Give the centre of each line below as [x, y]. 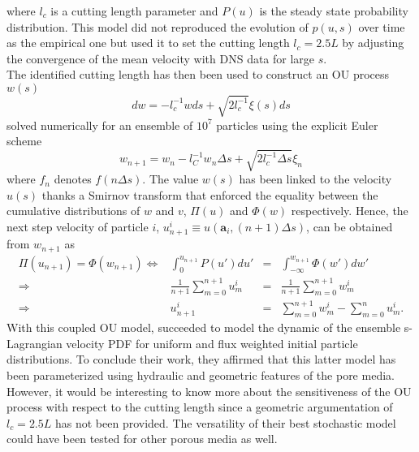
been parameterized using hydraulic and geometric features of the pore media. [201, 375]
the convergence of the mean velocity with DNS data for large [161, 58]
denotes [73, 179]
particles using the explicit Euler [297, 125]
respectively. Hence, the [350, 211]
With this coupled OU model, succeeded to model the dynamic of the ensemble [204, 327]
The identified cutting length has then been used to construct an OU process [198, 74]
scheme [24, 141]
